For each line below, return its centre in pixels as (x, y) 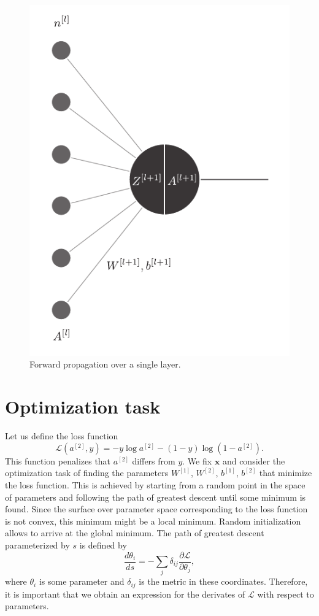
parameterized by (37, 545)
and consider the (254, 460)
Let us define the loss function (62, 436)
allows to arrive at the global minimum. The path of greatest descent (135, 533)
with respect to (286, 594)
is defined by (103, 545)
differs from (154, 460)
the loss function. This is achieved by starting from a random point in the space (155, 484)
